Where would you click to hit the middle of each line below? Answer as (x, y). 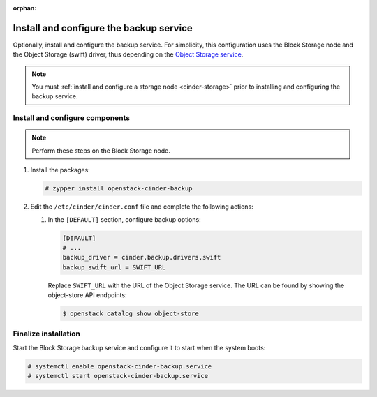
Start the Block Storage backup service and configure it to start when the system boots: (139, 347)
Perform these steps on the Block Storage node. (101, 151)
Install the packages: (60, 170)
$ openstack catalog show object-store (131, 314)
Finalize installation (46, 334)
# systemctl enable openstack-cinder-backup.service (120, 366)
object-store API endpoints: (87, 295)
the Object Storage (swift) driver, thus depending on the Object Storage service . (128, 54)
